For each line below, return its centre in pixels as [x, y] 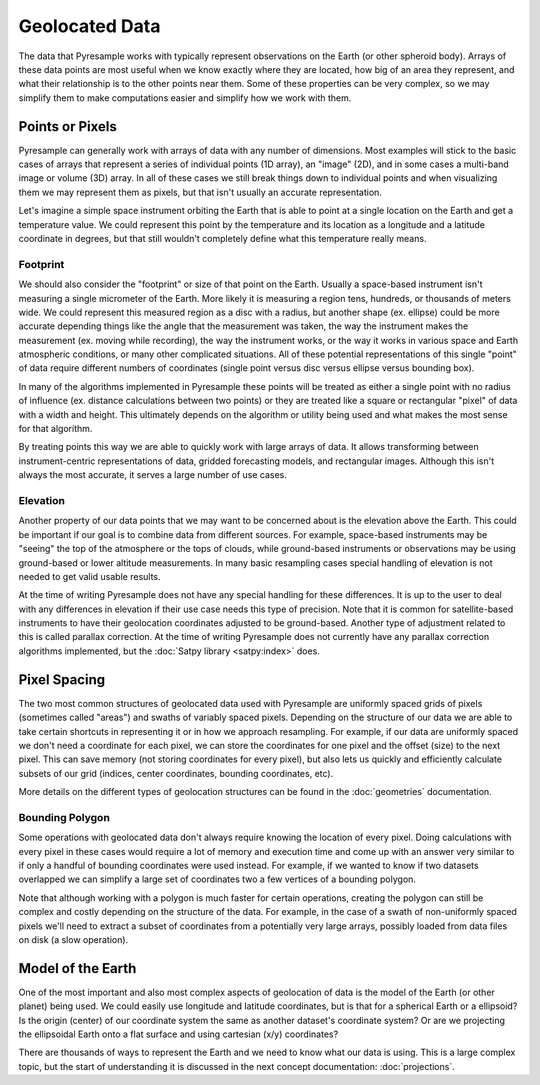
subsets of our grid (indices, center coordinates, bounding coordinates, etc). [176, 773]
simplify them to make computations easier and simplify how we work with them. [185, 97]
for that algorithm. [55, 429]
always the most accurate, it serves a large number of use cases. [152, 475]
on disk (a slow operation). [73, 939]
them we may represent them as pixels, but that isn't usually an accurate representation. [200, 192]
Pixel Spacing [62, 679]
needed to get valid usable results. [89, 576]
